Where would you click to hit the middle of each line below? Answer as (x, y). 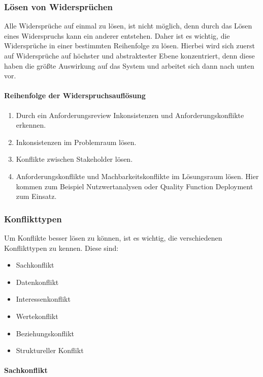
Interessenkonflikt (43, 299)
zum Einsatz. (36, 196)
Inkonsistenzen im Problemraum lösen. (76, 142)
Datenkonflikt (37, 282)
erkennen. (31, 125)
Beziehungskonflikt (45, 333)
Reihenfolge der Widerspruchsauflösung (75, 95)
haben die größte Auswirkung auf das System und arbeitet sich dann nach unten (129, 65)
